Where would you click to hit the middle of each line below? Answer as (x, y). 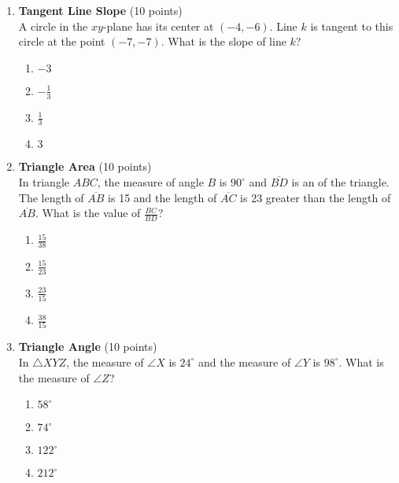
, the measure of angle (150, 182)
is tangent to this (352, 26)
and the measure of (245, 361)
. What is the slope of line (224, 41)
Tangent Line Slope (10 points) (100, 10)
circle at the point (62, 41)
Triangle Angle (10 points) (88, 347)
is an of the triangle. (340, 182)
